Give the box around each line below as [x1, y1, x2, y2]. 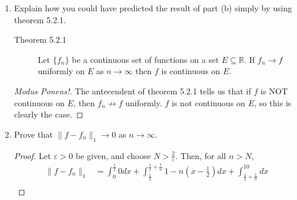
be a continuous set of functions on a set [72, 53, 219, 65]
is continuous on [161, 65, 220, 77]
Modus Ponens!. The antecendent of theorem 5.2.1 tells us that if [14, 84, 251, 97]
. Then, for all [175, 149, 226, 161]
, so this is [254, 96, 292, 109]
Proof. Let [14, 149, 51, 161]
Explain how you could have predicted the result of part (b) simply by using [14, 2, 292, 14]
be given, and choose [75, 149, 151, 161]
